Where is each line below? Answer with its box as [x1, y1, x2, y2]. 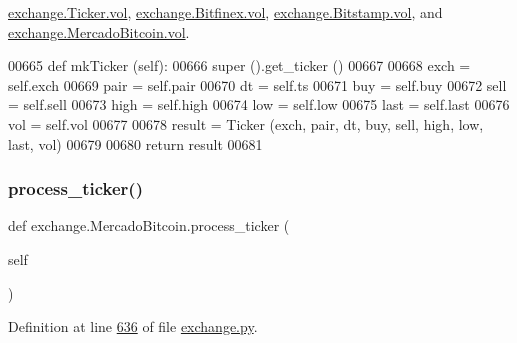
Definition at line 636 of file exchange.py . [8, 316, 258, 337]
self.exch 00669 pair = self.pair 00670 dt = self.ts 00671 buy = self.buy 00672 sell [8, 74, 507, 95]
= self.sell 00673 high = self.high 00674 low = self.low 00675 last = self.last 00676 [8, 94, 510, 115]
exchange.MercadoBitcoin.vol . [8, 21, 190, 42]
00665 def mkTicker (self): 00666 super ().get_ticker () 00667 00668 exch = [8, 55, 471, 76]
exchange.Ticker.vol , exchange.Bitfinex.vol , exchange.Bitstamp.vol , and [8, 2, 443, 22]
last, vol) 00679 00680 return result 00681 [8, 133, 263, 154]
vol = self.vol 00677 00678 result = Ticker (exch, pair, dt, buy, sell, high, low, [8, 113, 484, 134]
